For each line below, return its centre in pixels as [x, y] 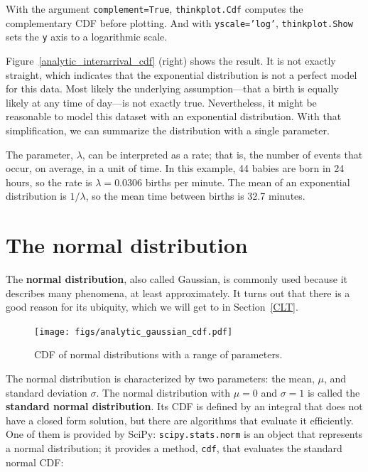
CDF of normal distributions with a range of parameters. [158, 354]
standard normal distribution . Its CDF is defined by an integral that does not [184, 406]
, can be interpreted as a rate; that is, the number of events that [222, 154]
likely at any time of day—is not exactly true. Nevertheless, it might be [161, 102]
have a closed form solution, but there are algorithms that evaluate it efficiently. [180, 420]
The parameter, [39, 154]
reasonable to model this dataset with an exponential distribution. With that [174, 116]
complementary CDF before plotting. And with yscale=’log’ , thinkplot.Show [179, 22]
